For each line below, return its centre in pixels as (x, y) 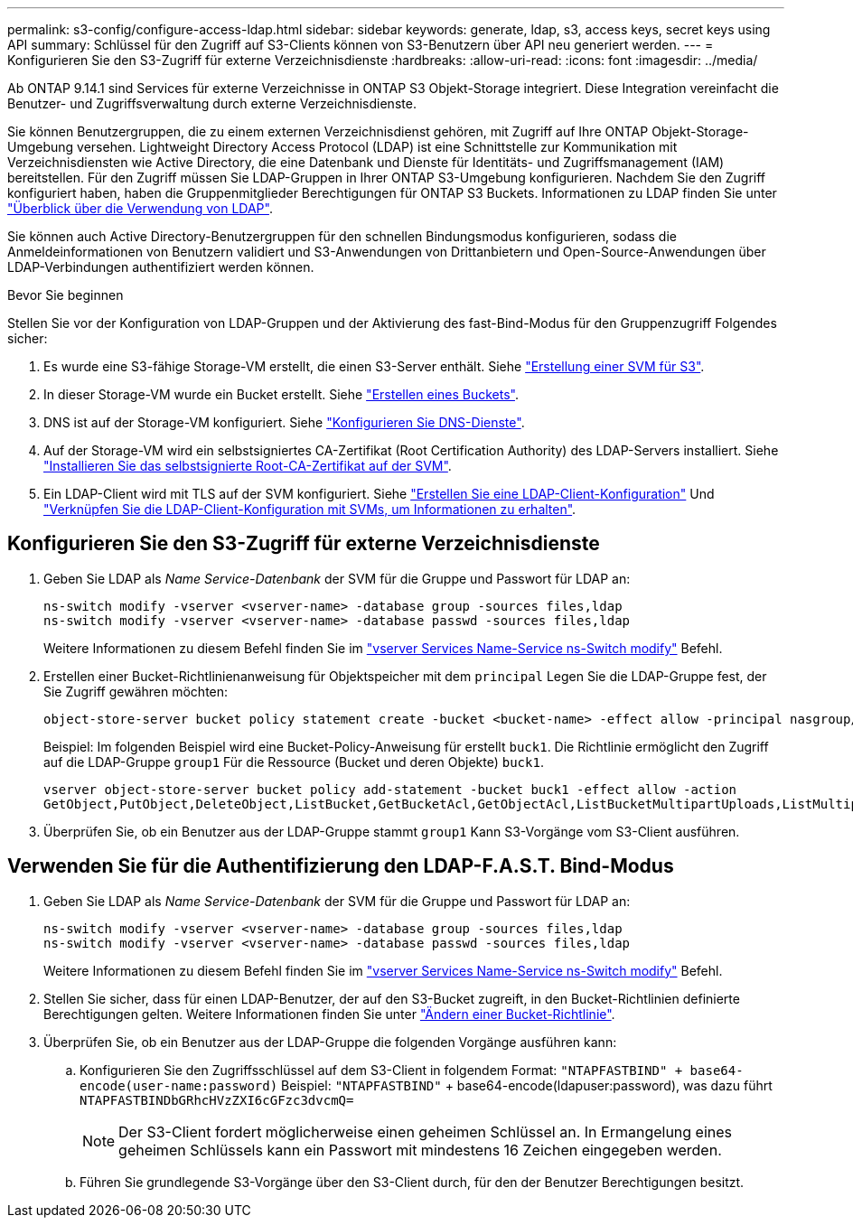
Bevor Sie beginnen (66, 295)
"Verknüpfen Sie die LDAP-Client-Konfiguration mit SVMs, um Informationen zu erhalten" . (310, 509)
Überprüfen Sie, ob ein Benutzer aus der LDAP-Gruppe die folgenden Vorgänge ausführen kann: (330, 1042)
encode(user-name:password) (179, 1085)
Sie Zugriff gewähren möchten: (136, 691)
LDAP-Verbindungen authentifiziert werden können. (161, 267)
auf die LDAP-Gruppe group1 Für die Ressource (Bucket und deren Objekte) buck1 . (294, 762)
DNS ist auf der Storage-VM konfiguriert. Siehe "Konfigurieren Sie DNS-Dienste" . (284, 422)
